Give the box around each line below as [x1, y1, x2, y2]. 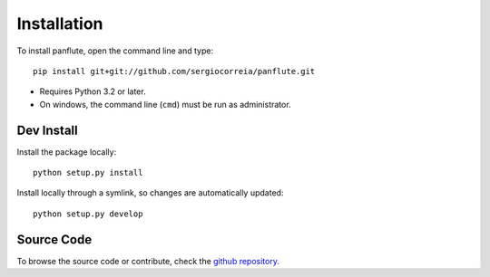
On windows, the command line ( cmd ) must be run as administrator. [39, 99, 291, 110]
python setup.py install [33, 167, 143, 178]
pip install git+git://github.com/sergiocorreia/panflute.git [33, 66, 316, 76]
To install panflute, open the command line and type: [16, 45, 213, 56]
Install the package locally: [16, 146, 117, 158]
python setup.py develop [33, 208, 143, 219]
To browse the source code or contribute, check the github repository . [16, 255, 280, 266]
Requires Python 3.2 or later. [39, 86, 146, 97]
